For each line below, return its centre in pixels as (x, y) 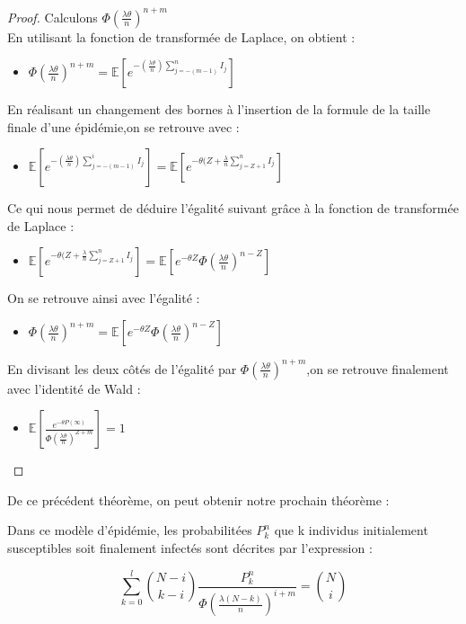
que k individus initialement (351, 530)
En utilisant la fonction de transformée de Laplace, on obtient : (181, 36)
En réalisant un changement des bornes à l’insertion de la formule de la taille (219, 109)
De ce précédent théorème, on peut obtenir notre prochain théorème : (198, 499)
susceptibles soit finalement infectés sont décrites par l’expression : (190, 547)
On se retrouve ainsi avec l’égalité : (104, 298)
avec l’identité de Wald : (74, 388)
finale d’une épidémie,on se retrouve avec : (123, 126)
